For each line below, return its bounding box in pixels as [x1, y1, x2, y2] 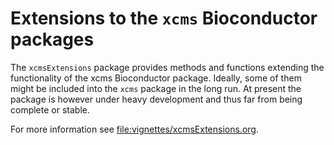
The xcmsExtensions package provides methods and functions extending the [10, 61, 325, 73]
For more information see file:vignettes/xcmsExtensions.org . [10, 123, 259, 135]
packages [10, 28, 95, 51]
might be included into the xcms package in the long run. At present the [10, 82, 302, 94]
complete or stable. [10, 103, 90, 116]
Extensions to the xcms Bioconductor [10, 7, 318, 30]
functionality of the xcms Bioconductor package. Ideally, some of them [10, 72, 302, 84]
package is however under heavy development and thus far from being [10, 93, 303, 105]
